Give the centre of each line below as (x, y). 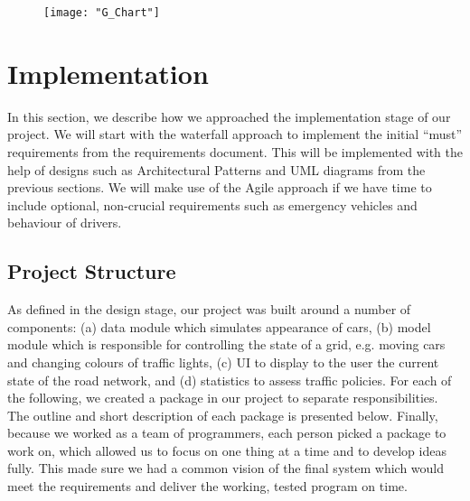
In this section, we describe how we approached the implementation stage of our (229, 116)
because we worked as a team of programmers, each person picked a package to (227, 433)
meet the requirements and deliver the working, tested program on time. (207, 486)
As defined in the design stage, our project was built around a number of (209, 309)
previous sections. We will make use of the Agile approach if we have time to (220, 187)
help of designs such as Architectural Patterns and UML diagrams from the (216, 169)
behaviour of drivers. (65, 223)
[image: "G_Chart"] (102, 13)
